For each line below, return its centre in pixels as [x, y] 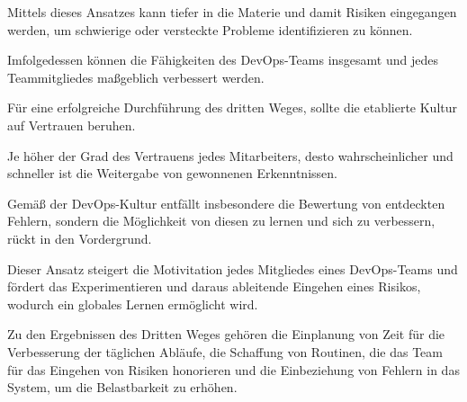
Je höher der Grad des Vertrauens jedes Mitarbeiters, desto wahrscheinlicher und [230, 155]
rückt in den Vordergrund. [80, 238]
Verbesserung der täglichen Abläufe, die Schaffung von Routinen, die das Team [225, 351]
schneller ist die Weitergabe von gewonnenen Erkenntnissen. [172, 173]
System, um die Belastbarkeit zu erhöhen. [122, 387]
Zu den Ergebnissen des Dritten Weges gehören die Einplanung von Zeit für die [226, 334]
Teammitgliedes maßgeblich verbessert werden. [136, 77]
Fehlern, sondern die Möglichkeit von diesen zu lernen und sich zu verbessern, [221, 221]
